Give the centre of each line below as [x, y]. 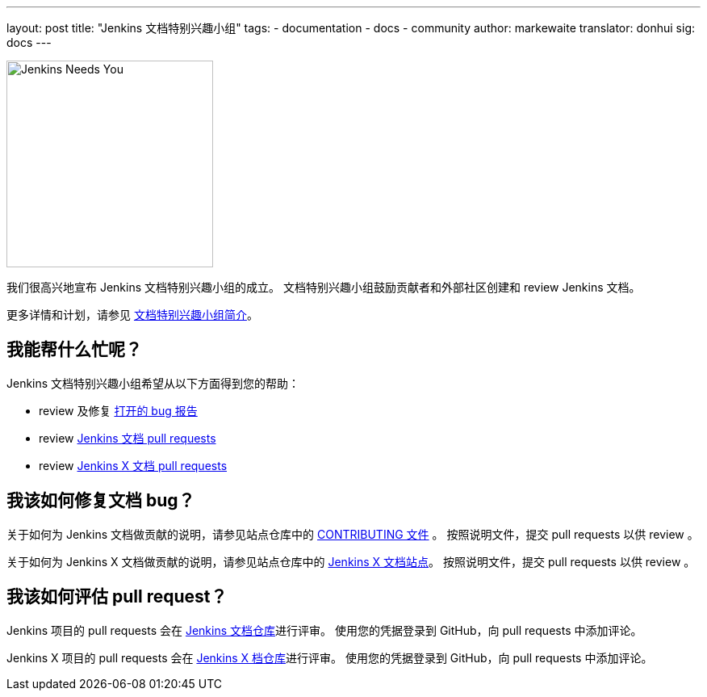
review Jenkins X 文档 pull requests [133, 465]
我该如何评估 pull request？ [117, 597]
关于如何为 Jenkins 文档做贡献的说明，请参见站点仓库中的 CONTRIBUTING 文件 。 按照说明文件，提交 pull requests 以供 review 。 [353, 534]
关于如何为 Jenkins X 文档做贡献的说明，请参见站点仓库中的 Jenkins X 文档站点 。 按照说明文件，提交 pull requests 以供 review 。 [351, 561]
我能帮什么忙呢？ [74, 350]
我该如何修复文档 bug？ [101, 501]
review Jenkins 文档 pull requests [128, 438]
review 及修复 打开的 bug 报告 [118, 410]
